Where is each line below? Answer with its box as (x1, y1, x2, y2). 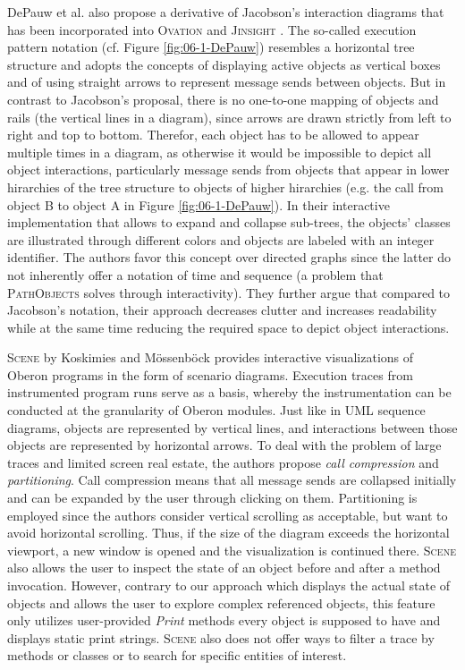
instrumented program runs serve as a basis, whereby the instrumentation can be (7, 383, 452, 402)
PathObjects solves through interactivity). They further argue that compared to (7, 283, 451, 301)
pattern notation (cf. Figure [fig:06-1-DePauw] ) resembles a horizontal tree (7, 38, 415, 56)
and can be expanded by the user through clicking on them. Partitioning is (7, 488, 418, 507)
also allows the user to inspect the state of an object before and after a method (7, 558, 441, 577)
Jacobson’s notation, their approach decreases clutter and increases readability (7, 301, 437, 319)
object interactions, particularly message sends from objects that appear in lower (7, 160, 450, 179)
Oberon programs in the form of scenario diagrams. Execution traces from (7, 365, 413, 384)
